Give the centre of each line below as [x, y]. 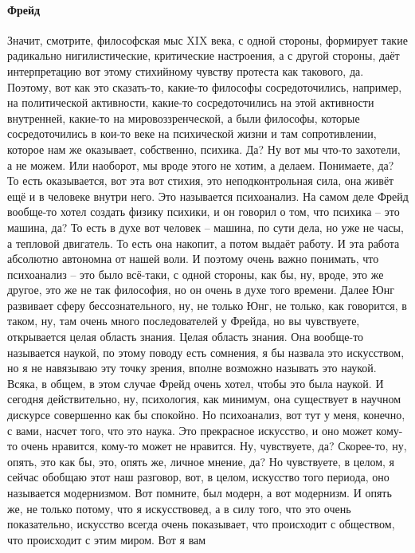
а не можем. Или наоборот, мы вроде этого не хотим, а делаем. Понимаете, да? [201, 165]
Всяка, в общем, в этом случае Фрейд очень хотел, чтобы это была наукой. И [196, 383]
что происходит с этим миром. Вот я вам [107, 539]
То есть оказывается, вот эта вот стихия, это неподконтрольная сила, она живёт [201, 180]
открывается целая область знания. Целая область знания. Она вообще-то [186, 337]
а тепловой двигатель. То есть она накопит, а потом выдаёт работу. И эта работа [204, 243]
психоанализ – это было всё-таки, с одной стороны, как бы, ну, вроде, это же [196, 274]
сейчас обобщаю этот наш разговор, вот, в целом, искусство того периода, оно [198, 477]
